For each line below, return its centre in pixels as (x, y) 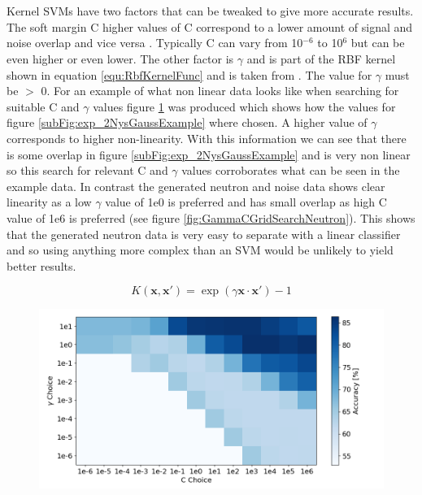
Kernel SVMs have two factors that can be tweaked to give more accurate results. (210, 11)
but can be (378, 43)
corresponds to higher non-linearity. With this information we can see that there (207, 138)
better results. (41, 265)
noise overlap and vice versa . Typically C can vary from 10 (155, 43)
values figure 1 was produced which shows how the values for (244, 106)
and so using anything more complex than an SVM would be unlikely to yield (200, 250)
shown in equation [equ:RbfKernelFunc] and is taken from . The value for (189, 74)
